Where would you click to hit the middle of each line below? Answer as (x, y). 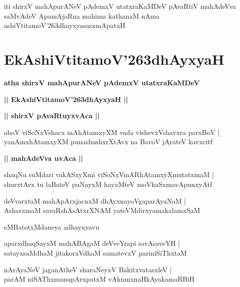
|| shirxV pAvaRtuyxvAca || (52, 116)
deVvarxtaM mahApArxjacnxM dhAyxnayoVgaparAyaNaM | (95, 200)
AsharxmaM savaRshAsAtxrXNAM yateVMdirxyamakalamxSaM (102, 210)
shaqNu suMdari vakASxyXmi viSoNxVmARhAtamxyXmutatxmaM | (109, 174)
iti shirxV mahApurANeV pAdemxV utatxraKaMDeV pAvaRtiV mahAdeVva (120, 6)
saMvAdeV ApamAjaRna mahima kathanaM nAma (82, 15)
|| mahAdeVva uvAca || (44, 158)
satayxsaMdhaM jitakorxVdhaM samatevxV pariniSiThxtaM (95, 253)
